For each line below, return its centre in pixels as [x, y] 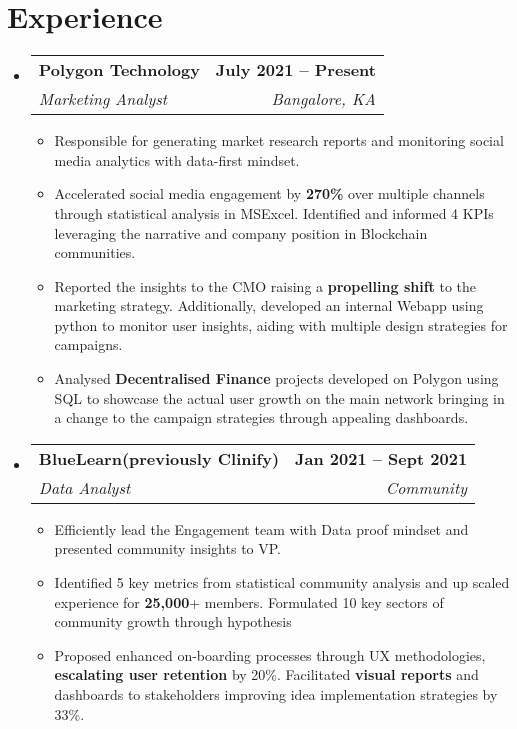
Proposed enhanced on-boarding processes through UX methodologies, [270, 654]
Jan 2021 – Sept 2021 [381, 458]
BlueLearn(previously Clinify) [159, 458]
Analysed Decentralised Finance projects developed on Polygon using [276, 378]
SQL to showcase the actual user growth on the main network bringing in [279, 397]
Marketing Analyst [103, 99]
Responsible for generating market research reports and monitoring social [279, 140]
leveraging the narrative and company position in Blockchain [241, 232]
